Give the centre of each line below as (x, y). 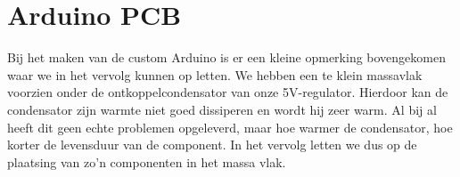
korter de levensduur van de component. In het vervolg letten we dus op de (212, 145)
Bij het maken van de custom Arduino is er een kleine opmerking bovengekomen (226, 57)
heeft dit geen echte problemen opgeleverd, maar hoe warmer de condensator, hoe (230, 127)
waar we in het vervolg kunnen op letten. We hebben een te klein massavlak (215, 74)
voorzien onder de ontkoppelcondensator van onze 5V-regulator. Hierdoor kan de (228, 92)
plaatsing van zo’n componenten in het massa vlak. (147, 161)
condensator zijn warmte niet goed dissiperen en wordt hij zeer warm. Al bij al (222, 109)
